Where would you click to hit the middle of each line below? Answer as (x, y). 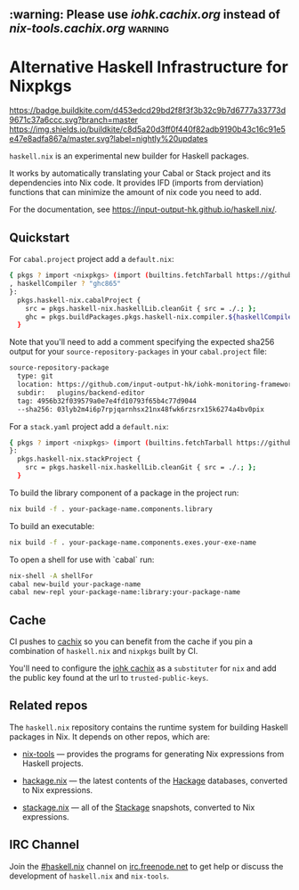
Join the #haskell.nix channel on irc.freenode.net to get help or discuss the (146, 866)
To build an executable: (52, 526)
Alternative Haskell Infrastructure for (149, 67)
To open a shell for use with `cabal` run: (82, 559)
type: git (35, 376)
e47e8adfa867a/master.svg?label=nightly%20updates (109, 139)
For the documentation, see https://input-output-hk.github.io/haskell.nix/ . (143, 209)
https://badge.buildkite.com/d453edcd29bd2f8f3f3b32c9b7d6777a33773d (148, 110)
